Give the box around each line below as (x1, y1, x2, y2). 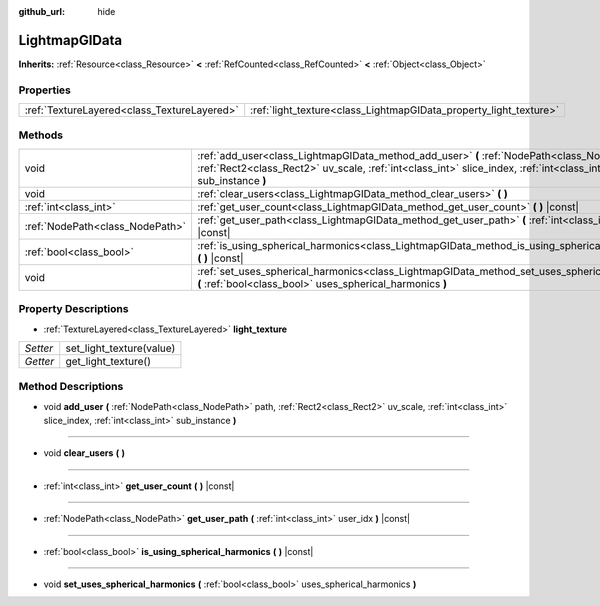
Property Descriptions (18, 302, 129, 316)
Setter (24, 341, 54, 355)
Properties (18, 83, 72, 97)
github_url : (18, 6, 65, 17)
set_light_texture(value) (65, 341, 176, 355)
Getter (24, 354, 55, 368)
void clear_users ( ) (43, 447, 125, 459)
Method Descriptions (18, 380, 124, 394)
